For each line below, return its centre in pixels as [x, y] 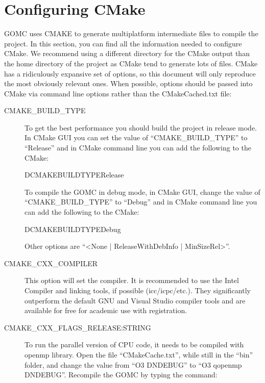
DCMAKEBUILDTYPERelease [74, 175]
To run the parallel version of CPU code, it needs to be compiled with [134, 344]
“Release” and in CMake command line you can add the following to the [138, 148]
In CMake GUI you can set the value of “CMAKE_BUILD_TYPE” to [136, 137]
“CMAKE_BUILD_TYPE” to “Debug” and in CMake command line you [141, 202]
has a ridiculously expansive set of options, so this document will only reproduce [130, 73]
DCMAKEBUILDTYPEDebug [73, 229]
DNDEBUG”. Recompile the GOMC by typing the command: [121, 375]
